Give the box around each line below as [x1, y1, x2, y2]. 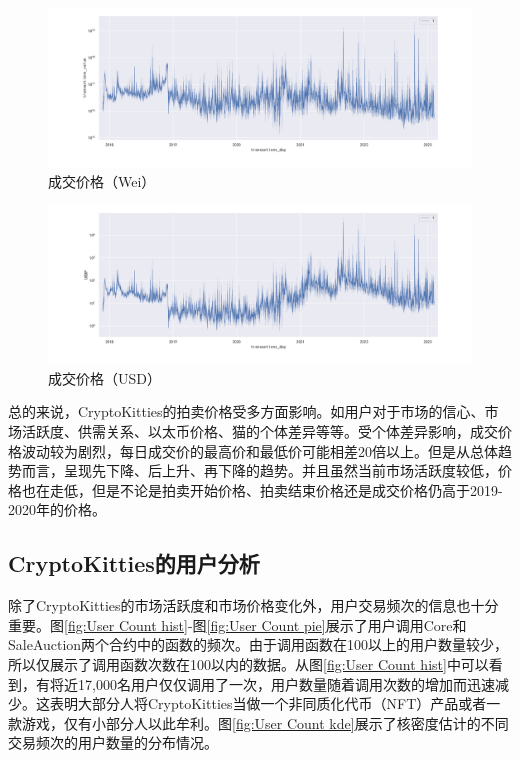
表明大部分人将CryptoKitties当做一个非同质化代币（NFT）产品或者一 [49, 693, 501, 714]
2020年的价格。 [8, 499, 106, 520]
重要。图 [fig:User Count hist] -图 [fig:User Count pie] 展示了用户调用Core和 [8, 614, 467, 635]
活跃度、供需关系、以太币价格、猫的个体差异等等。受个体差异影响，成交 [21, 420, 498, 441]
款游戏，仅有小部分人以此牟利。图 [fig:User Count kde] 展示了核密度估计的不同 [8, 712, 509, 733]
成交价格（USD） [48, 367, 161, 388]
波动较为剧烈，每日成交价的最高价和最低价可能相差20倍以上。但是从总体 [21, 440, 498, 461]
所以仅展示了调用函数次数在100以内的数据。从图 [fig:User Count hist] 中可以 [8, 653, 489, 674]
